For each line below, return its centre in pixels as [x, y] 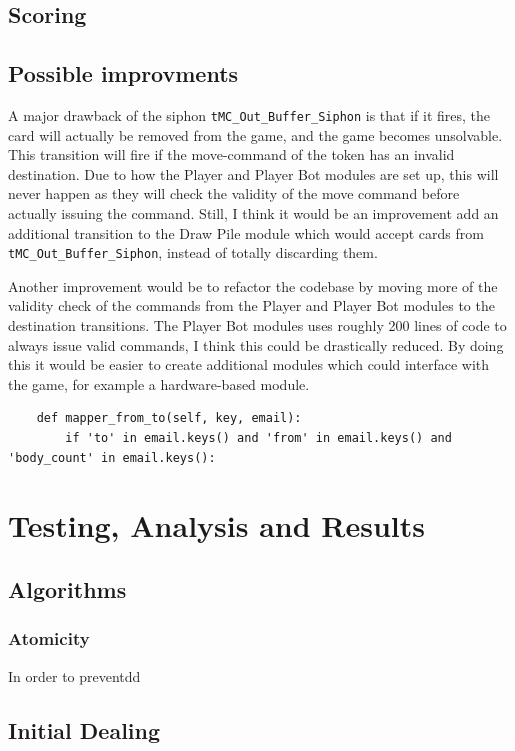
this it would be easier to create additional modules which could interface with [249, 364]
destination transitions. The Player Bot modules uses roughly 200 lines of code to [257, 325]
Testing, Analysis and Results [217, 525]
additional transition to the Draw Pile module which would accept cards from [246, 232]
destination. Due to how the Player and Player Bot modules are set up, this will [253, 173]
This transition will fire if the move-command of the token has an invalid [231, 154]
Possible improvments [123, 73]
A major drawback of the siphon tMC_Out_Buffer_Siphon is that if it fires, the [249, 114]
